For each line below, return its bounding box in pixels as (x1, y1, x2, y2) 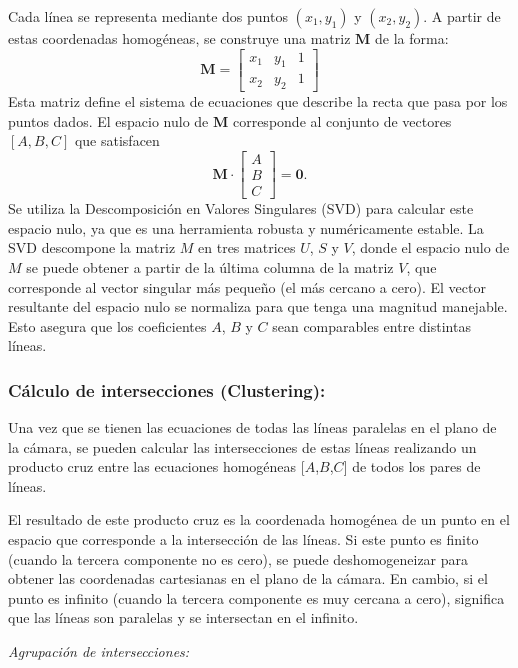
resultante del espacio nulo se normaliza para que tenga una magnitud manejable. (8, 296, 508, 317)
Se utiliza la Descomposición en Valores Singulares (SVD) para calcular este (8, 198, 474, 219)
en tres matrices (198, 237, 296, 258)
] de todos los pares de (343, 456, 481, 477)
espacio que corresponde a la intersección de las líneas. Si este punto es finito (8, 529, 479, 550)
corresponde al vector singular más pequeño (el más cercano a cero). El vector (8, 276, 486, 297)
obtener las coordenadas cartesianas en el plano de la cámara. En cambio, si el (8, 568, 488, 589)
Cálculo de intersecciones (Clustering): (8, 377, 326, 402)
